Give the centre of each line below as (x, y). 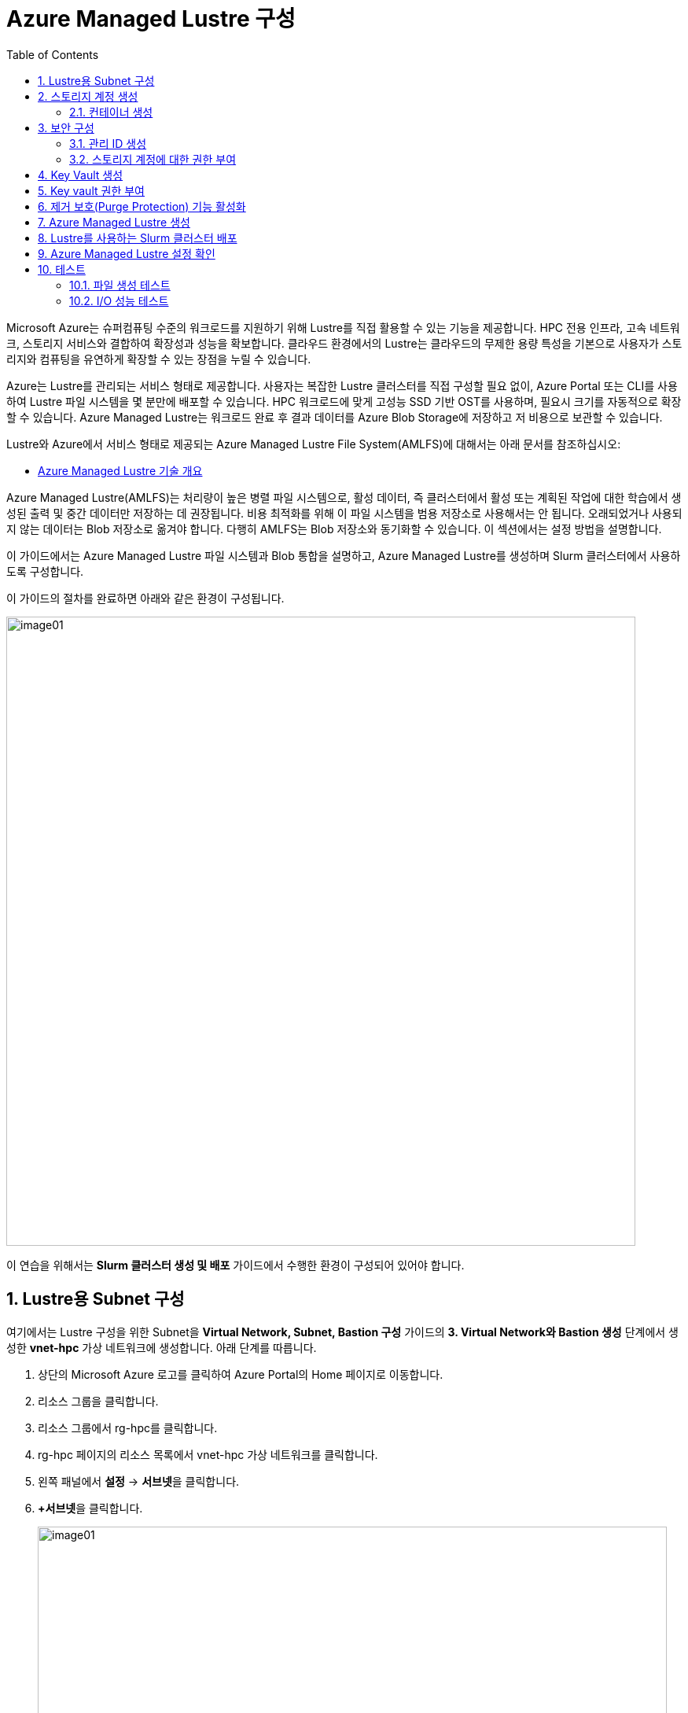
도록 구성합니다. (45, 571)
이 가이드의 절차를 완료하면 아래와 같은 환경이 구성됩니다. (145, 598)
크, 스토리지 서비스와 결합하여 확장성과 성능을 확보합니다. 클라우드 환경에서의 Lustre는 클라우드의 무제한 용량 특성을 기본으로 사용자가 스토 (344, 343)
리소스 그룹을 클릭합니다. (98, 1401)
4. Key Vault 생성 (81, 175)
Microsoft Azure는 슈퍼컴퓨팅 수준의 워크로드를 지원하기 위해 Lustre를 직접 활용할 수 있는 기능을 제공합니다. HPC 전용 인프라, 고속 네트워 (343, 327)
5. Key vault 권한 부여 (91, 190)
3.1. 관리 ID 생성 (108, 143)
